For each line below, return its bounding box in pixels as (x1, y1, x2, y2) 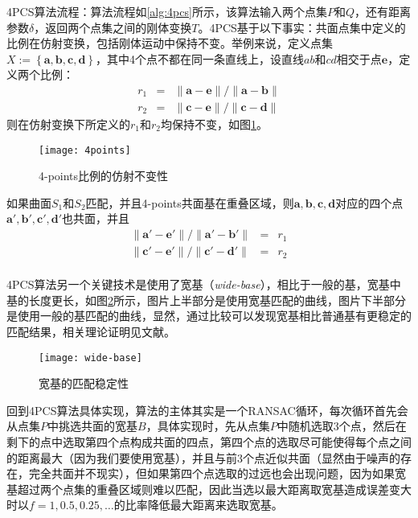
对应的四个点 (335, 194, 404, 211)
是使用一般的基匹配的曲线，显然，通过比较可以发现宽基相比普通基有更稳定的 (6, 307, 412, 324)
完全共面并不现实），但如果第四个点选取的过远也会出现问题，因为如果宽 (28, 465, 406, 482)
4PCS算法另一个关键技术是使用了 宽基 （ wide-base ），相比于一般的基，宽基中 (6, 276, 401, 293)
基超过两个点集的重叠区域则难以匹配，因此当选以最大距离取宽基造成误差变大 (6, 480, 412, 497)
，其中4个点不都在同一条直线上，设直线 (95, 50, 304, 67)
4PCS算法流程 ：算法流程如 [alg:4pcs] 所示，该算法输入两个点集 (6, 3, 327, 19)
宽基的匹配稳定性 (39, 375, 129, 392)
